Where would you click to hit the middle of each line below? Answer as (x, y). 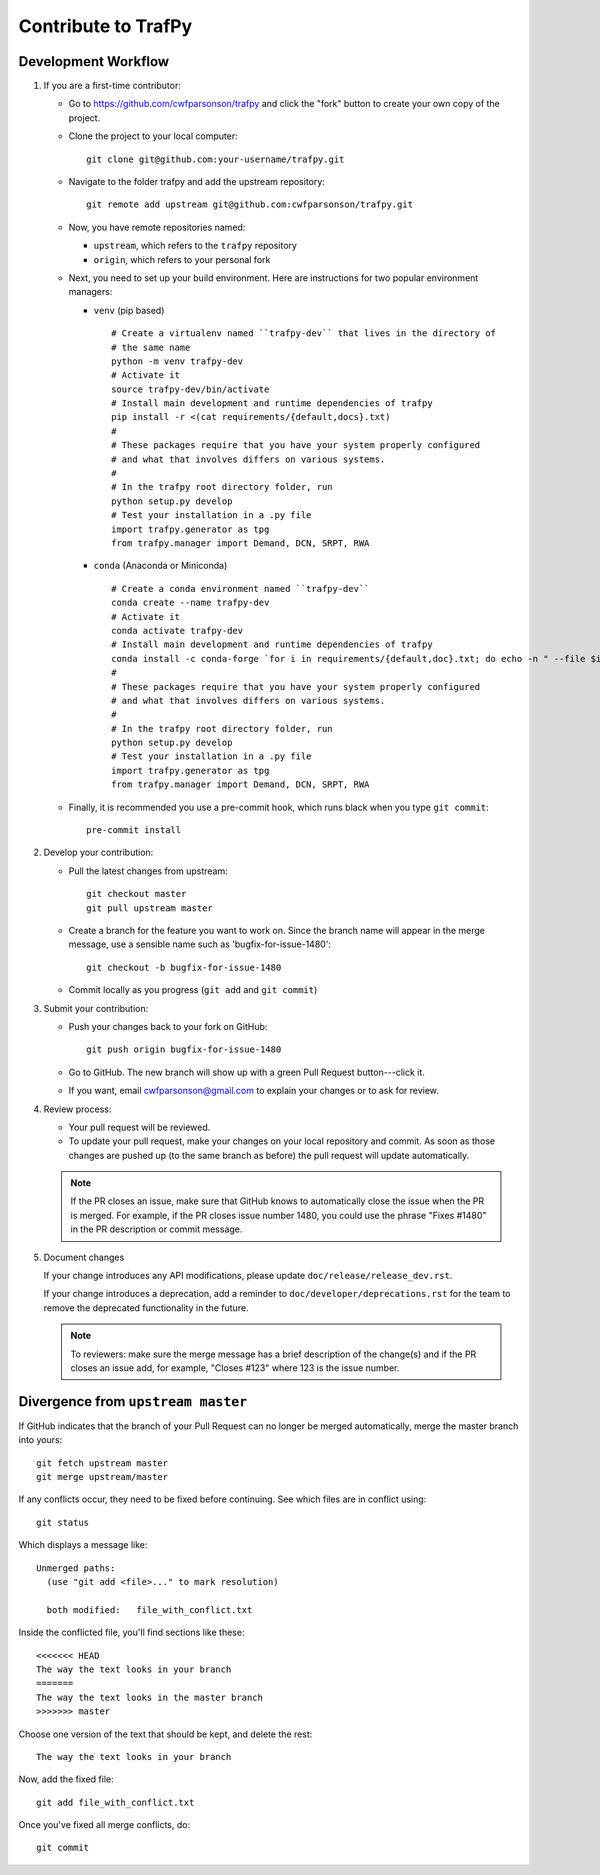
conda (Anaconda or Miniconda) (160, 566)
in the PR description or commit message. (156, 1229)
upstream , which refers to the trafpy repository (195, 246)
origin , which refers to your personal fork (182, 259)
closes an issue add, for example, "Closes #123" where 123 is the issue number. (235, 1367)
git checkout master (136, 894)
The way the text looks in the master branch (150, 1697)
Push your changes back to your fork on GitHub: (168, 1026)
